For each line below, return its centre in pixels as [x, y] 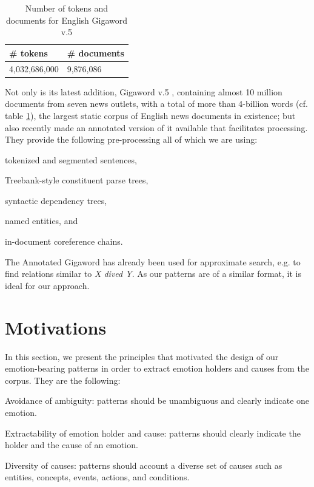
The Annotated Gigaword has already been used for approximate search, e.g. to [153, 261]
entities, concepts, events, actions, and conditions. [97, 477]
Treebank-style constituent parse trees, [77, 180]
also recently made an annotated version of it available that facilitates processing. [156, 127]
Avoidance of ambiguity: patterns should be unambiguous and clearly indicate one [157, 400]
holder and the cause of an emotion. [72, 445]
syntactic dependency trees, [56, 200]
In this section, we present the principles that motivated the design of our [142, 356]
